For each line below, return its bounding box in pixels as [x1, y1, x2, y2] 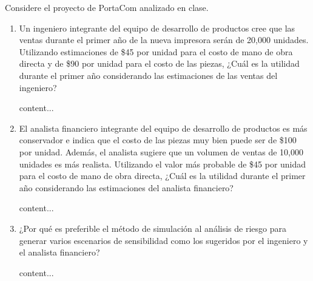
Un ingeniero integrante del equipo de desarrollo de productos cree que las [19, 21, 295, 34]
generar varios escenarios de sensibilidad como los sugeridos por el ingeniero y [19, 234, 308, 246]
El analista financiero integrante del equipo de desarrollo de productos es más [19, 121, 308, 134]
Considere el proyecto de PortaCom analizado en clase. [5, 1, 209, 13]
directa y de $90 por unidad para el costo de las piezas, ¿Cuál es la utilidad [19, 57, 300, 70]
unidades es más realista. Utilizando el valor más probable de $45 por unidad [19, 157, 306, 170]
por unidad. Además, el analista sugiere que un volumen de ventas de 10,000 [19, 145, 304, 158]
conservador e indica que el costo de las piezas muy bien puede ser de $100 [19, 134, 297, 146]
